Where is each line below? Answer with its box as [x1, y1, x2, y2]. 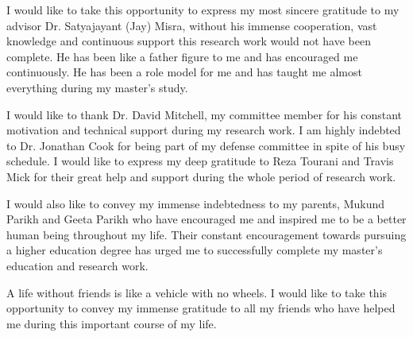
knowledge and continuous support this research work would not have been [6, 33, 371, 49]
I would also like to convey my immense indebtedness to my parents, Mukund [6, 195, 384, 211]
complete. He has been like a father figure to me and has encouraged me [6, 48, 358, 64]
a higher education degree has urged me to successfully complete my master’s [6, 242, 383, 258]
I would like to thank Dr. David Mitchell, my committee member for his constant [6, 106, 403, 122]
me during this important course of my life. [6, 315, 217, 331]
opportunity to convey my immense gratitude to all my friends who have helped [6, 300, 396, 316]
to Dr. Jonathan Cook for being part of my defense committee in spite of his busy [6, 137, 406, 153]
